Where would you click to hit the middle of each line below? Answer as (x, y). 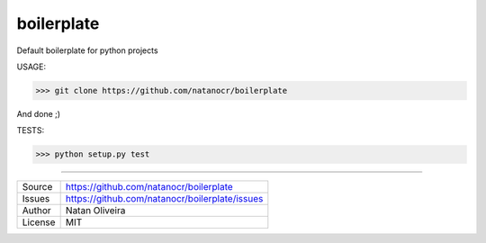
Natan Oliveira (95, 211)
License (39, 222)
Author (36, 211)
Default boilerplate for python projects (87, 50)
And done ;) (39, 113)
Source (37, 187)
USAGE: (31, 67)
